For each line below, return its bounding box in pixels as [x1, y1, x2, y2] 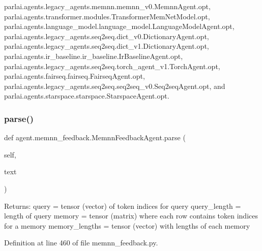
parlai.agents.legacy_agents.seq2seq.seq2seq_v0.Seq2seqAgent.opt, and [4, 80, 225, 91]
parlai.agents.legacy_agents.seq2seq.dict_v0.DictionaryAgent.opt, [4, 30, 209, 41]
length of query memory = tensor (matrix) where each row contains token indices [4, 210, 258, 221]
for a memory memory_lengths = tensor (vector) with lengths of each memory [4, 220, 250, 231]
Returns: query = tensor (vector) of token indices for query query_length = [4, 200, 241, 211]
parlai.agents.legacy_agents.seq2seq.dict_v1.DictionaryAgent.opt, [4, 41, 209, 51]
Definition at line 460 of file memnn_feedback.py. [4, 237, 158, 248]
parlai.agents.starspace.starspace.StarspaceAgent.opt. [4, 90, 169, 101]
